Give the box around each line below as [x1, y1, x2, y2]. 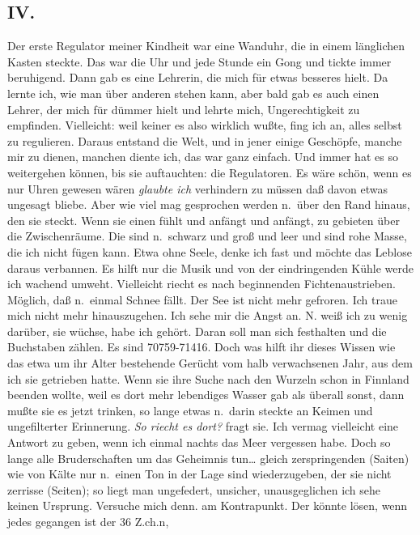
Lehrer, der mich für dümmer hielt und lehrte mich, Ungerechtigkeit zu [7, 100, 360, 117]
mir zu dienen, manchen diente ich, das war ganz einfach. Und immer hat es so [7, 148, 398, 165]
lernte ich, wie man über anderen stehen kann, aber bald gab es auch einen [7, 84, 380, 101]
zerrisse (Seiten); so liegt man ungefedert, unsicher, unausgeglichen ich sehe [7, 481, 381, 498]
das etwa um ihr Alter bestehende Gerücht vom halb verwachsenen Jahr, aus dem [7, 355, 413, 372]
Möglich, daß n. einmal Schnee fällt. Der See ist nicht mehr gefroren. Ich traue [7, 291, 397, 308]
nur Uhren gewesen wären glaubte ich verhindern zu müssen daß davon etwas [7, 180, 388, 197]
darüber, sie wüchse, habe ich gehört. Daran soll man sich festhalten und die [7, 322, 387, 339]
